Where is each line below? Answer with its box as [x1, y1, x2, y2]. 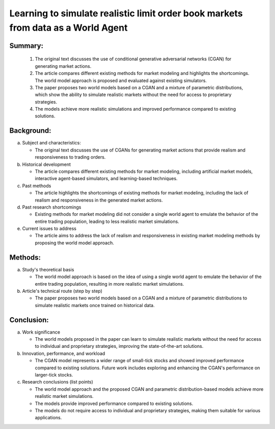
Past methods [22, 183, 51, 189]
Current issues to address [22, 225, 76, 232]
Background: [9, 127, 51, 135]
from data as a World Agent [9, 22, 128, 33]
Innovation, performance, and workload [22, 350, 105, 357]
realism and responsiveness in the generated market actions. [35, 197, 163, 203]
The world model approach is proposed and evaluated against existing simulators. [35, 77, 207, 84]
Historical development [22, 161, 71, 167]
